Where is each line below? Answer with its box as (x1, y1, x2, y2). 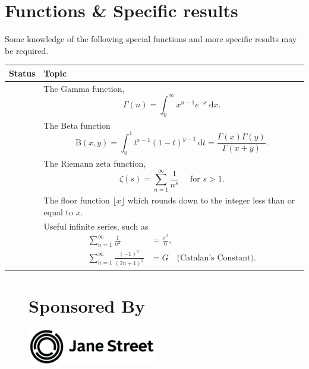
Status (9, 66, 36, 79)
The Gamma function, (43, 82, 125, 94)
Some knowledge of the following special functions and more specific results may (5, 33, 297, 45)
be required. (5, 44, 49, 56)
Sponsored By (29, 294, 146, 318)
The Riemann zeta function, (43, 157, 146, 169)
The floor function (43, 193, 110, 206)
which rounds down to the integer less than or (127, 193, 295, 206)
